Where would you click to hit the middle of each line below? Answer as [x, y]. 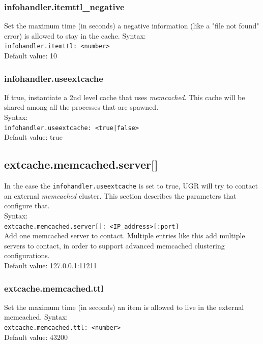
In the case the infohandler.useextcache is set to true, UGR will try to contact [131, 186]
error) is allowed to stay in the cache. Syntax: [75, 35]
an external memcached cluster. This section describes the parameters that [120, 195]
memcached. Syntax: [36, 317]
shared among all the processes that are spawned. [81, 107]
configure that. [27, 206]
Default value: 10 [31, 56]
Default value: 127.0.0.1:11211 [51, 265]
